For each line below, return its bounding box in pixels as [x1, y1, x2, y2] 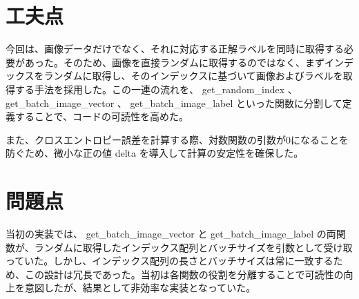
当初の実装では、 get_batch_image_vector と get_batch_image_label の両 [6, 226, 336, 240]
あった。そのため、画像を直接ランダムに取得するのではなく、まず [24, 55, 324, 69]
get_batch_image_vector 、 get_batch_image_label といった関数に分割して [6, 95, 342, 110]
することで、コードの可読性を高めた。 [14, 109, 189, 124]
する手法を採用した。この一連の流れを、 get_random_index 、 [14, 81, 298, 96]
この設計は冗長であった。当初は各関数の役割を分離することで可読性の [24, 267, 344, 281]
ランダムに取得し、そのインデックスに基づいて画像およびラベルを [43, 68, 343, 83]
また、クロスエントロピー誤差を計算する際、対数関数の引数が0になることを [6, 132, 349, 146]
